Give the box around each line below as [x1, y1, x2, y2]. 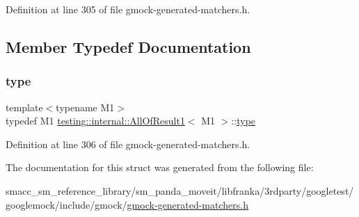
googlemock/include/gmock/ [6, 197, 127, 211]
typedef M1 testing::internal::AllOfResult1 [6, 113, 185, 128]
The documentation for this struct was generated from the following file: [6, 160, 314, 175]
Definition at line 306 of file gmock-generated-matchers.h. [6, 136, 250, 151]
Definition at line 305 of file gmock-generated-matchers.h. [6, 2, 250, 16]
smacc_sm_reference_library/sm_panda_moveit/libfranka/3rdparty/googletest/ [6, 183, 354, 198]
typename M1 [56, 99, 115, 114]
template [6, 99, 43, 114]
